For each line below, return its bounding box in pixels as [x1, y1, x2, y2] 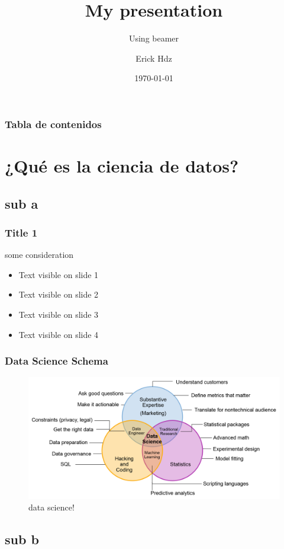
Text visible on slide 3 [18, 308, 99, 320]
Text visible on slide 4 [18, 328, 99, 340]
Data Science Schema [5, 353, 108, 368]
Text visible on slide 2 [18, 288, 99, 301]
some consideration [5, 248, 74, 261]
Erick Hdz [135, 52, 172, 64]
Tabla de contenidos [5, 116, 102, 131]
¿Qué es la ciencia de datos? [5, 154, 239, 178]
